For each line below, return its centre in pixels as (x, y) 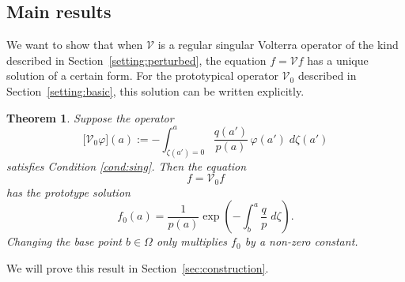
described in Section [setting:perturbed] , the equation (136, 60)
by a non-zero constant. (301, 241)
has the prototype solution (68, 192)
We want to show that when (75, 45)
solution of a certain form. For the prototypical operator (142, 75)
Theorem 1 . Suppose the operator (90, 117)
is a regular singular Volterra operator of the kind (278, 45)
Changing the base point (64, 241)
